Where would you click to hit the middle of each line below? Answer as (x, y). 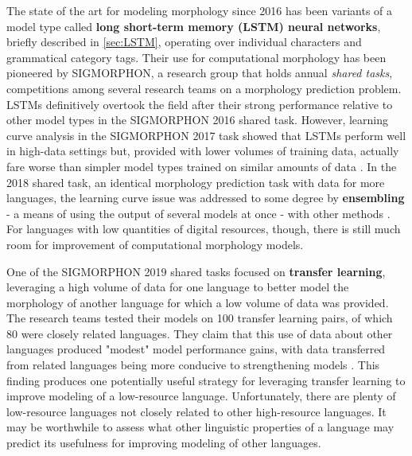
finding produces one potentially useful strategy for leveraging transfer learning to (206, 380)
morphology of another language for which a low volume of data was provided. (198, 302)
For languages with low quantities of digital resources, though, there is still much (204, 229)
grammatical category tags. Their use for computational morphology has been (196, 57)
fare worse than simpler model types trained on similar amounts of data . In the (202, 166)
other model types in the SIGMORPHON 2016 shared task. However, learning (197, 120)
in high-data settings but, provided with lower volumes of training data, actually (203, 151)
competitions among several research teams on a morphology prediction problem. (204, 88)
